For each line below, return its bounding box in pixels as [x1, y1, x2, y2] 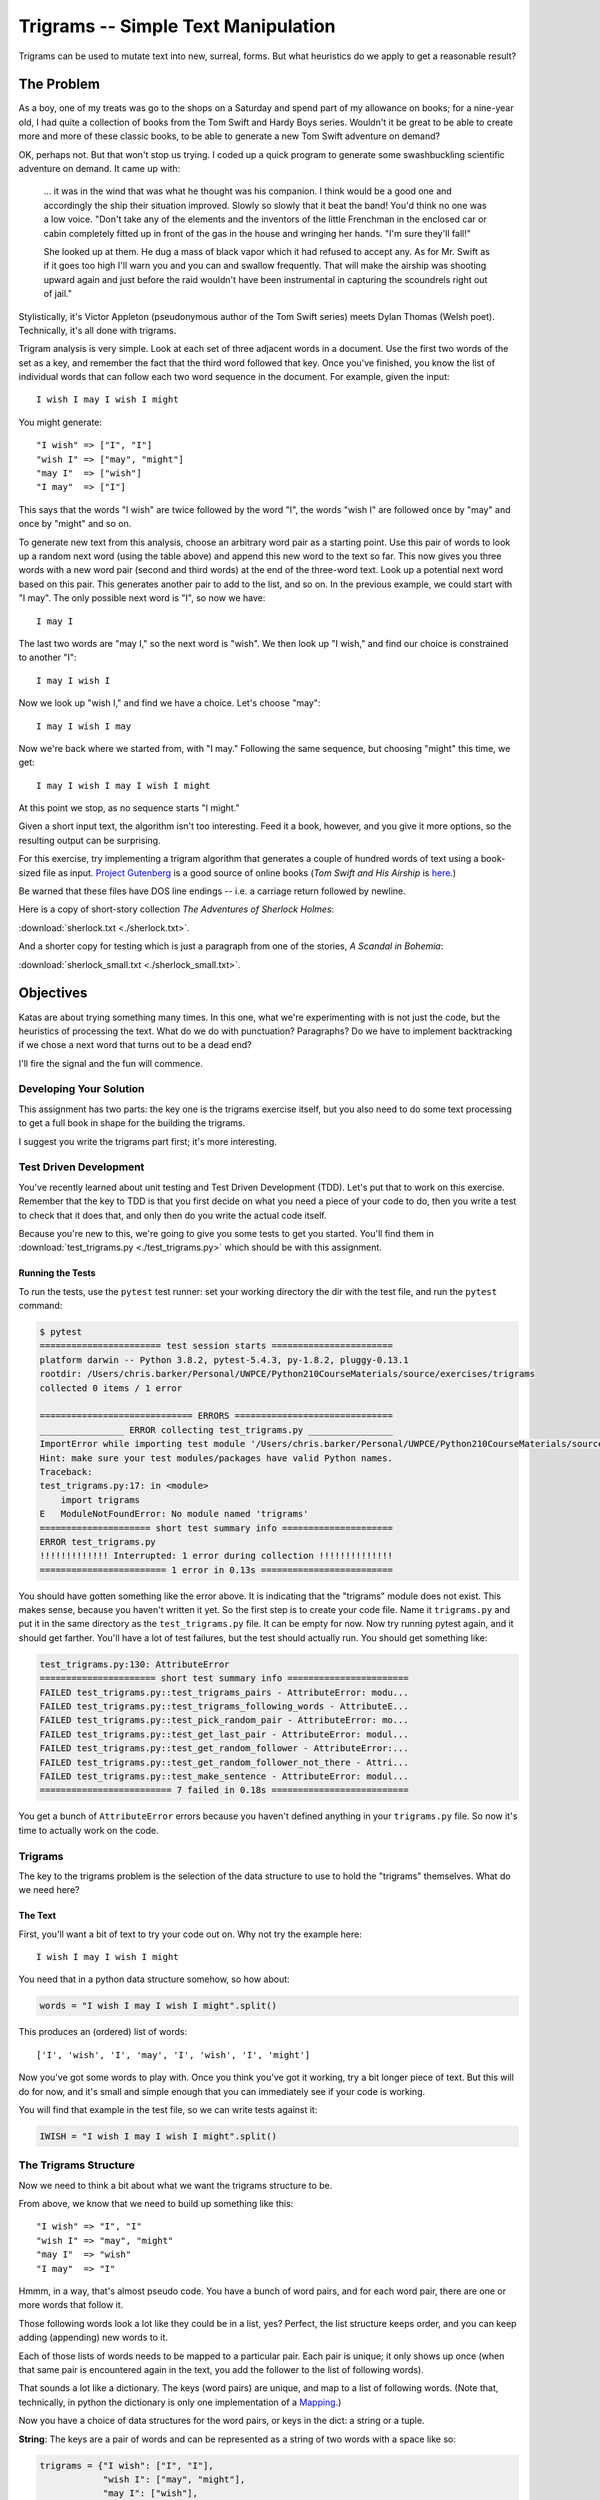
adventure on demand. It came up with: [18, 163, 181, 175]
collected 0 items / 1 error [39, 1382, 183, 1394]
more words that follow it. [18, 2299, 124, 2311]
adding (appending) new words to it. [18, 2331, 169, 2344]
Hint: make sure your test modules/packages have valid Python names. [39, 1452, 394, 1464]
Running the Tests [18, 1267, 96, 1279]
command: [18, 1300, 63, 1312]
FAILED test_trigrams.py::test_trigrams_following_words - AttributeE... [39, 1701, 409, 1712]
